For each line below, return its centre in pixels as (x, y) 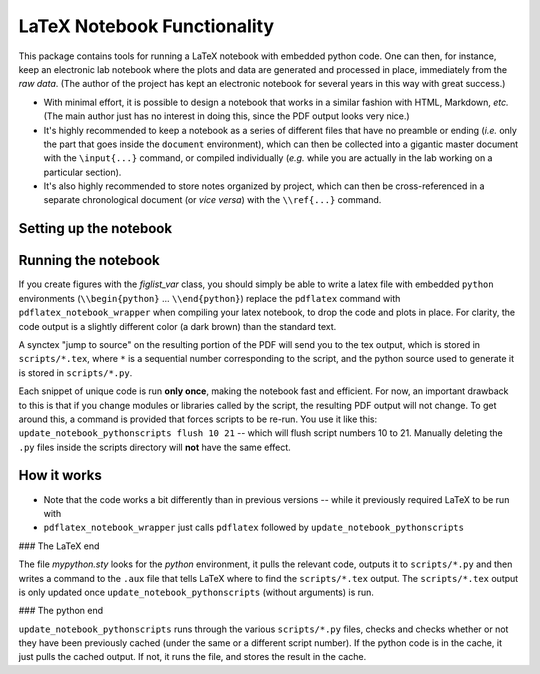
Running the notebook (89, 260)
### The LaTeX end (59, 546)
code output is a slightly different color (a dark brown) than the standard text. (177, 326)
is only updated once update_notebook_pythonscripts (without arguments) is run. (196, 592)
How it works (60, 475)
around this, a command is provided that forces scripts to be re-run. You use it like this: (198, 419)
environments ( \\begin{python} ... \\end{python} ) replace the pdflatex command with (209, 298)
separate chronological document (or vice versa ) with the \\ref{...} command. (212, 200)
